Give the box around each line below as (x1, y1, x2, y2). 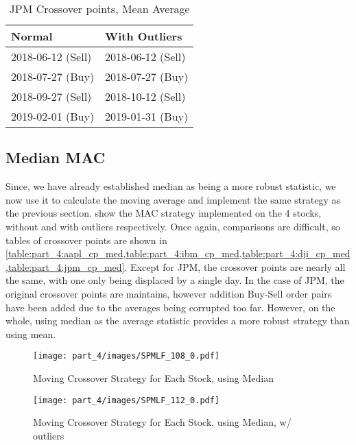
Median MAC (5, 147, 106, 168)
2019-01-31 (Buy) (105, 108, 189, 124)
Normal (11, 28, 53, 44)
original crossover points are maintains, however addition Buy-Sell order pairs (5, 286, 332, 300)
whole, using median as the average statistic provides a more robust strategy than (5, 313, 350, 328)
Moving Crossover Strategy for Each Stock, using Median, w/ (33, 415, 292, 429)
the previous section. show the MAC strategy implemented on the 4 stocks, (5, 206, 322, 220)
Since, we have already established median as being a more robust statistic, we (5, 179, 336, 193)
